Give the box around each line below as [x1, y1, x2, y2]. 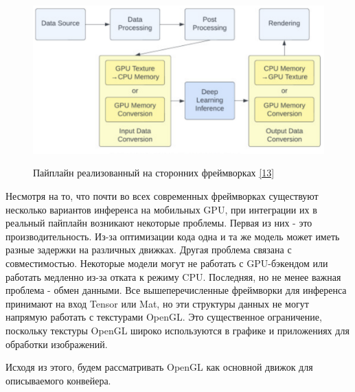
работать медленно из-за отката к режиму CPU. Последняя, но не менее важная [5, 269, 341, 284]
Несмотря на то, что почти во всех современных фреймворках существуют [5, 189, 319, 203]
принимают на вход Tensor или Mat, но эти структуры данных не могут [5, 296, 309, 310]
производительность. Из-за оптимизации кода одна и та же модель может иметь [5, 229, 340, 243]
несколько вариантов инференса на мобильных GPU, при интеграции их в [5, 202, 317, 216]
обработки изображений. [5, 336, 108, 351]
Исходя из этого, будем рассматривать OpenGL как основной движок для [5, 360, 313, 374]
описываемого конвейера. [5, 373, 111, 387]
